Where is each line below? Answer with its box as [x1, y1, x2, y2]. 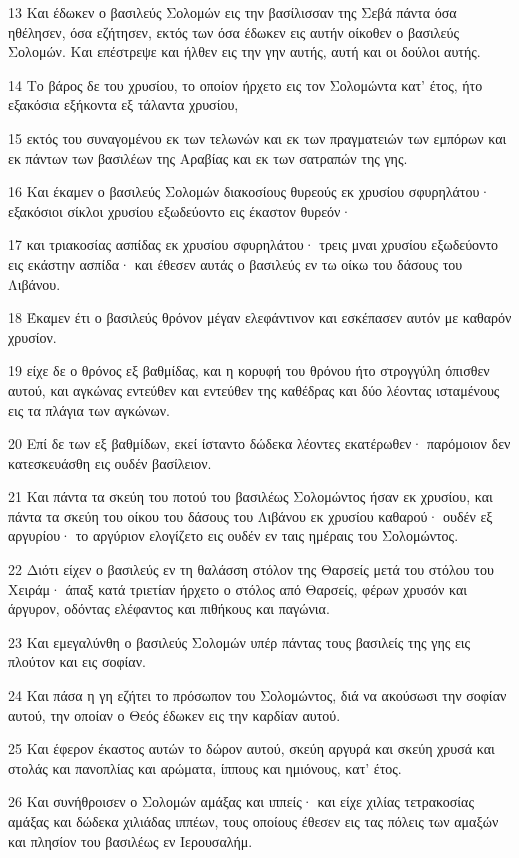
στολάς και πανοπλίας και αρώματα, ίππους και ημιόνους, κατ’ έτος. [8, 757, 402, 778]
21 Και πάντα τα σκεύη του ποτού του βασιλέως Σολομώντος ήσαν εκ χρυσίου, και [8, 486, 493, 507]
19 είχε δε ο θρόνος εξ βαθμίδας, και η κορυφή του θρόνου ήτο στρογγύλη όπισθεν [8, 360, 490, 381]
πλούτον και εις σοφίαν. [8, 651, 146, 672]
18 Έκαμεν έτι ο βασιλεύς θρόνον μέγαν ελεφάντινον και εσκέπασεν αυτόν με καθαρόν [8, 307, 512, 328]
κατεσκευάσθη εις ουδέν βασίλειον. [8, 452, 212, 473]
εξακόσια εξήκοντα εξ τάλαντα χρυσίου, [8, 94, 239, 115]
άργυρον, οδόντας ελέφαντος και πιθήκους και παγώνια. [8, 598, 330, 619]
